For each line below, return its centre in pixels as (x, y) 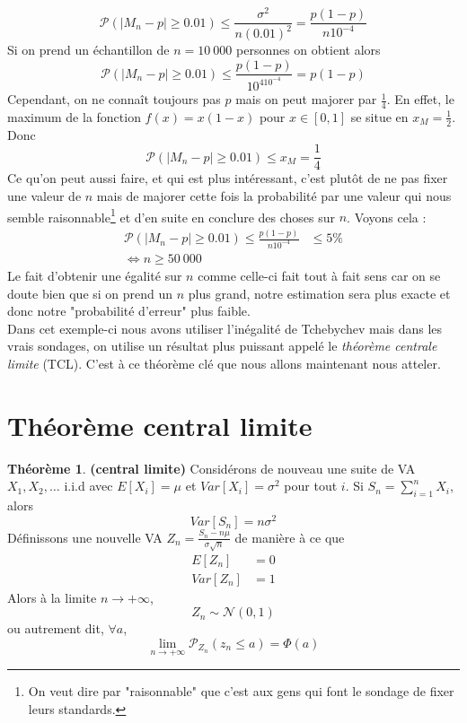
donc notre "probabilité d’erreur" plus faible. (129, 311)
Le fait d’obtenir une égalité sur (95, 276)
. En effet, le (420, 99)
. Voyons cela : (387, 217)
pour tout (311, 486)
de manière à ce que (290, 537)
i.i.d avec (88, 486)
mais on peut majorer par (306, 99)
